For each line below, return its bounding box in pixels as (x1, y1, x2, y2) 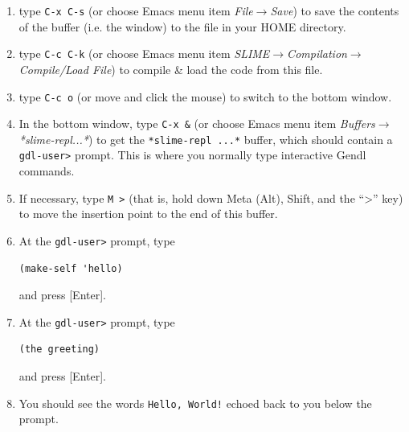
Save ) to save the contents (270, 2, 399, 19)
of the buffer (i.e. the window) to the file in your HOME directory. (18, 18, 346, 35)
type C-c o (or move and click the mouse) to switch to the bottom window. (18, 88, 392, 105)
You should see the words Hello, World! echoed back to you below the (18, 394, 372, 411)
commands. (18, 163, 75, 179)
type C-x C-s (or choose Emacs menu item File (18, 2, 253, 19)
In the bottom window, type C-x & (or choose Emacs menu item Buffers (18, 115, 375, 132)
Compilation (287, 45, 347, 62)
